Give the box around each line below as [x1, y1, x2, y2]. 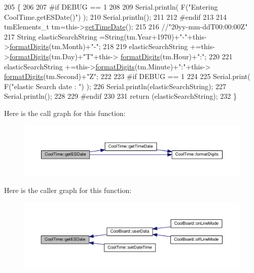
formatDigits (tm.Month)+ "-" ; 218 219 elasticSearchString [9, 41, 188, 52]
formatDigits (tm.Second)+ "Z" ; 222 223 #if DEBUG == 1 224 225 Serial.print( [4, 71, 250, 82]
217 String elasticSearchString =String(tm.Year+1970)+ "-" [4, 31, 188, 42]
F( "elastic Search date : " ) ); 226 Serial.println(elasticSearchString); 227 [4, 81, 227, 91]
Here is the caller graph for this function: [4, 184, 132, 195]
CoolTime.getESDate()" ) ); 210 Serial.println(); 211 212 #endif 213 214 [4, 11, 227, 22]
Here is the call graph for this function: [4, 107, 126, 118]
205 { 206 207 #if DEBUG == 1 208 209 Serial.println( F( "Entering [4, 2, 218, 12]
